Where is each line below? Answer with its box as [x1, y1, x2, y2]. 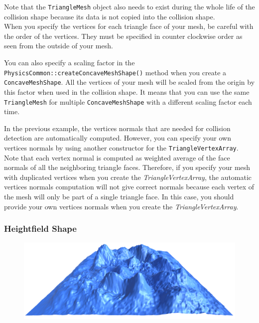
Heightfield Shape [4, 222, 77, 235]
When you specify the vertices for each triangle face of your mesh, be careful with [4, 21, 254, 31]
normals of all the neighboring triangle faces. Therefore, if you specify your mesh [4, 162, 251, 172]
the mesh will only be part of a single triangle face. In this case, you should [4, 191, 234, 201]
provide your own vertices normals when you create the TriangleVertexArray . [4, 201, 239, 211]
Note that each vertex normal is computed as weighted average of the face [4, 152, 230, 162]
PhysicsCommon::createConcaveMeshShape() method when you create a [4, 67, 227, 77]
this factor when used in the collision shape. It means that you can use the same [4, 86, 250, 97]
